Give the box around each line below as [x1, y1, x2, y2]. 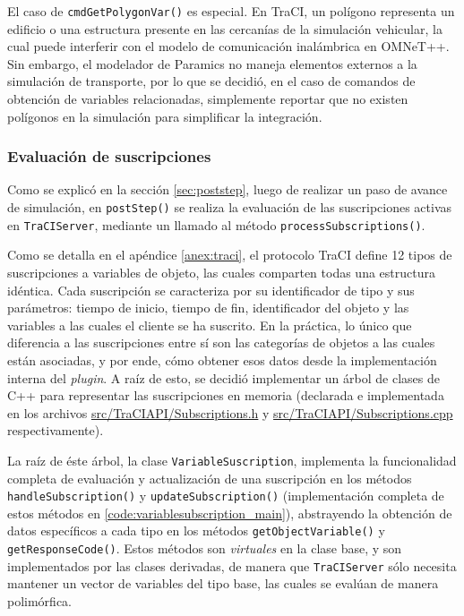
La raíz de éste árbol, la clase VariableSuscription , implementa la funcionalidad [7, 450, 457, 469]
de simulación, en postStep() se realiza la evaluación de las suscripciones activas [7, 198, 452, 217]
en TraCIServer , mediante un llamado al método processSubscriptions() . [7, 215, 425, 234]
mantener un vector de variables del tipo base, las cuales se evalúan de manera [7, 574, 439, 593]
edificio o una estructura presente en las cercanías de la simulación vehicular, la [7, 19, 443, 38]
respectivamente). [7, 421, 104, 440]
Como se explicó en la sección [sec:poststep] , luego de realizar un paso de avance [7, 180, 448, 199]
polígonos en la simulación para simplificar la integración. [7, 107, 322, 125]
